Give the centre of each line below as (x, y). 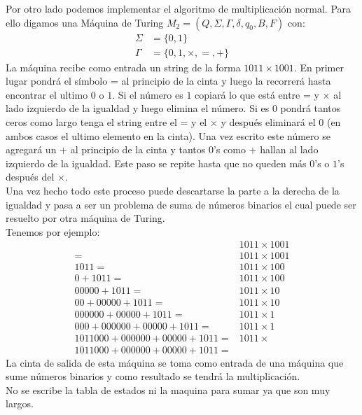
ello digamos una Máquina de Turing (85, 22)
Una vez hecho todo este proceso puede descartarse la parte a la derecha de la (173, 190)
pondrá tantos (311, 108)
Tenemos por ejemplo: (53, 231)
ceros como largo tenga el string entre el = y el (106, 122)
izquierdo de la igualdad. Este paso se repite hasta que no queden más (156, 163)
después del (30, 177)
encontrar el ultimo (47, 94)
